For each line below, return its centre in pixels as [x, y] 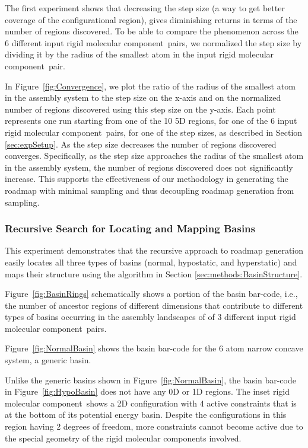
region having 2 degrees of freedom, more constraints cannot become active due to [154, 426]
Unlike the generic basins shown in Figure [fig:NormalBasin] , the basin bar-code [150, 380]
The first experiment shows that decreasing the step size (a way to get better [145, 8]
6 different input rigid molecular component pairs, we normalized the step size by [153, 42]
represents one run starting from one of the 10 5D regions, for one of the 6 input [151, 121]
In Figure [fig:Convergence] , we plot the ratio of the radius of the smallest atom [150, 86]
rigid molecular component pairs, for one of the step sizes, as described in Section [154, 132]
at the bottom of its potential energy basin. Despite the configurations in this [146, 415]
